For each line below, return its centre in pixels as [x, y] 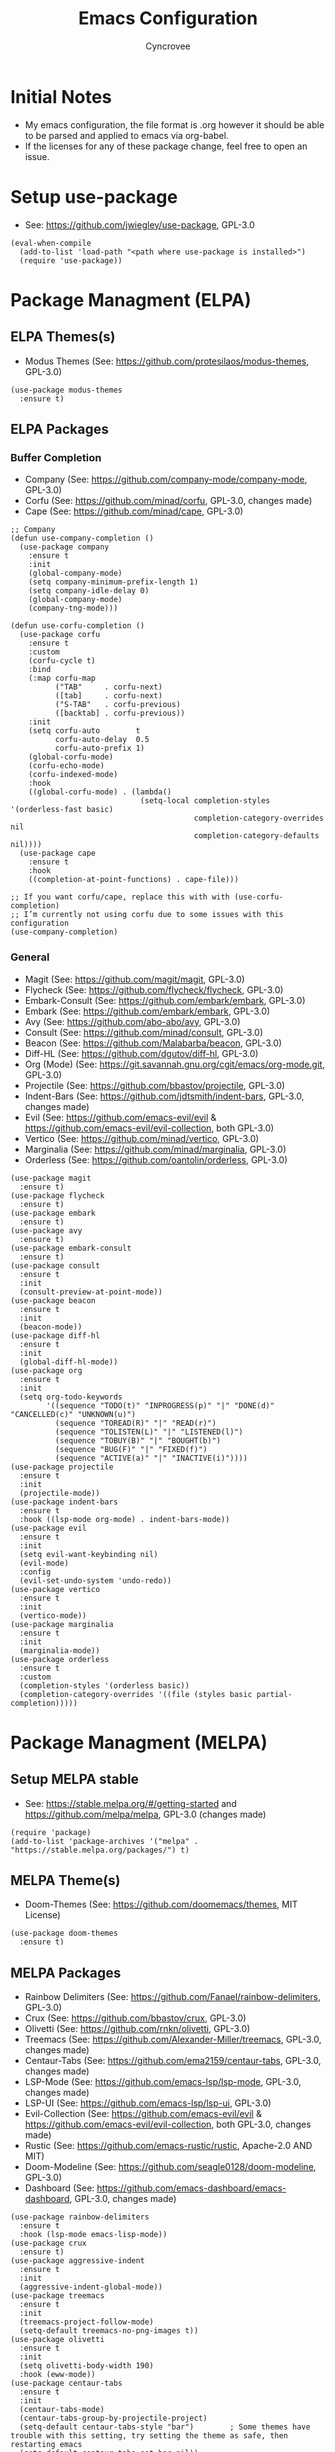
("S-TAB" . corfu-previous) [118, 705]
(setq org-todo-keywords [71, 1397]
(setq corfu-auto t [84, 731]
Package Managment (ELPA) [131, 299]
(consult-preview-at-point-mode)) [91, 1292]
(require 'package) [51, 1832]
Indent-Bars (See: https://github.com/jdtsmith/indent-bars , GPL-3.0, [164, 1096]
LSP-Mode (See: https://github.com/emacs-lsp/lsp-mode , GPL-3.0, [163, 2082]
